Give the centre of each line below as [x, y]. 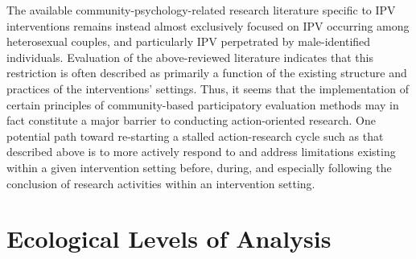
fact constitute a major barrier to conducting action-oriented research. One [191, 120]
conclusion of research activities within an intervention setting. [161, 183]
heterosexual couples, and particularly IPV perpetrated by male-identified [189, 41]
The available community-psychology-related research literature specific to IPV [201, 10]
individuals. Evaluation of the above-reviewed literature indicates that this [190, 57]
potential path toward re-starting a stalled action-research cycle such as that [195, 136]
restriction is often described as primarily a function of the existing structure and [207, 73]
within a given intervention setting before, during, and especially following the [199, 167]
